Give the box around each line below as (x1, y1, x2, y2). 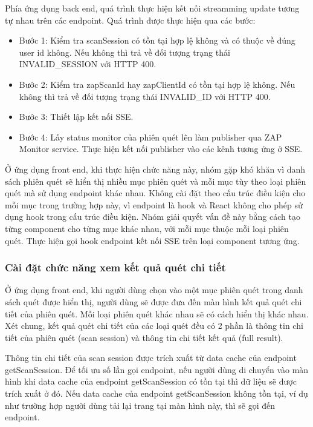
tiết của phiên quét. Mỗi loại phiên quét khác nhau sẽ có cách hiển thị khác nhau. (5, 307, 309, 320)
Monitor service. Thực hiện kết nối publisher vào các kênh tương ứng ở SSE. (19, 142, 303, 155)
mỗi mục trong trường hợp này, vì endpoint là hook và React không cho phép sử (5, 198, 303, 211)
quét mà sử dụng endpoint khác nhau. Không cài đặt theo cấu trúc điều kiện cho (5, 187, 306, 199)
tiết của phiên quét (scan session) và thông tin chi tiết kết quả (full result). (5, 331, 283, 343)
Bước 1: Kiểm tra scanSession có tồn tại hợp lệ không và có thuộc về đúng (19, 34, 295, 47)
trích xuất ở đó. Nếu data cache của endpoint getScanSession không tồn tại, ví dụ (5, 387, 308, 400)
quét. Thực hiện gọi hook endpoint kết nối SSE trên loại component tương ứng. (5, 234, 300, 247)
